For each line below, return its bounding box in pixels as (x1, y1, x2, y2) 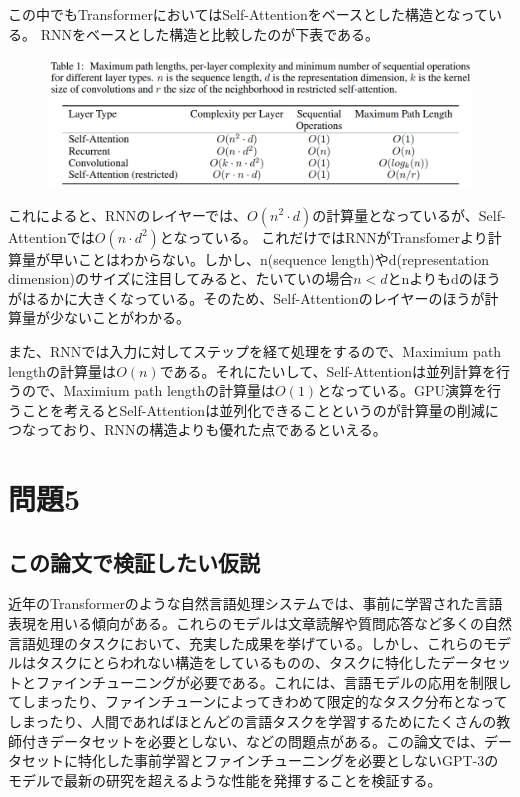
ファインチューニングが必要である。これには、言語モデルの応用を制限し (35, 671, 512, 692)
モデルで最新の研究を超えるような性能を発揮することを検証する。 (8, 769, 442, 790)
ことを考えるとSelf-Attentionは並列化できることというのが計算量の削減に (21, 399, 499, 420)
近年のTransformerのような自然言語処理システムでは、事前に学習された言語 (8, 593, 503, 614)
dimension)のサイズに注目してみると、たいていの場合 (8, 268, 354, 289)
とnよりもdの (387, 268, 473, 289)
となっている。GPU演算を (317, 380, 488, 401)
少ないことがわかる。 (49, 307, 190, 328)
